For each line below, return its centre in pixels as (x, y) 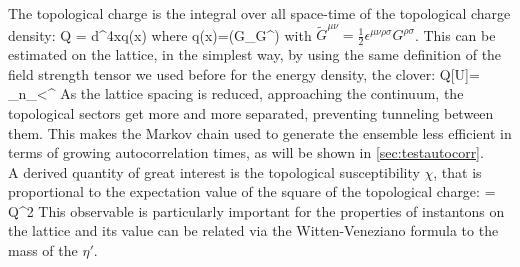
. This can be (455, 34)
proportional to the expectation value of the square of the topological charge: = (252, 191)
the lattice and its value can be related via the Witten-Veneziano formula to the (253, 230)
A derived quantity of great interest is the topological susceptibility (214, 171)
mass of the (43, 250)
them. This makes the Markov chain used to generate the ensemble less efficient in (260, 132)
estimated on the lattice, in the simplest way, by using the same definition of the (255, 54)
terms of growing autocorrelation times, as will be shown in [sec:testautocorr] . (246, 152)
